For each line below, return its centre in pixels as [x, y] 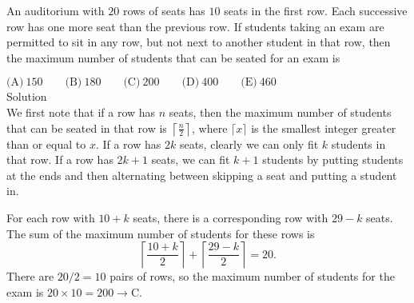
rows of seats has [164, 10]
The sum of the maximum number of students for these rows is [161, 233]
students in [358, 144]
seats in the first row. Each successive [316, 10]
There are [30, 276]
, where [210, 128]
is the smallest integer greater [324, 128]
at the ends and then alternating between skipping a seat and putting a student [202, 175]
